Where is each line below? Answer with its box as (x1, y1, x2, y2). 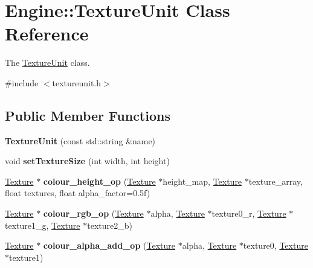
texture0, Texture (243, 239, 308, 252)
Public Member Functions (5, 106, 170, 124)
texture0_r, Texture (211, 207, 286, 220)
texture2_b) (87, 219, 132, 231)
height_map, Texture (163, 174, 242, 187)
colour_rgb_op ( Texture (43, 207, 144, 220)
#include (5, 76, 39, 89)
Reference (5, 21, 89, 46)
